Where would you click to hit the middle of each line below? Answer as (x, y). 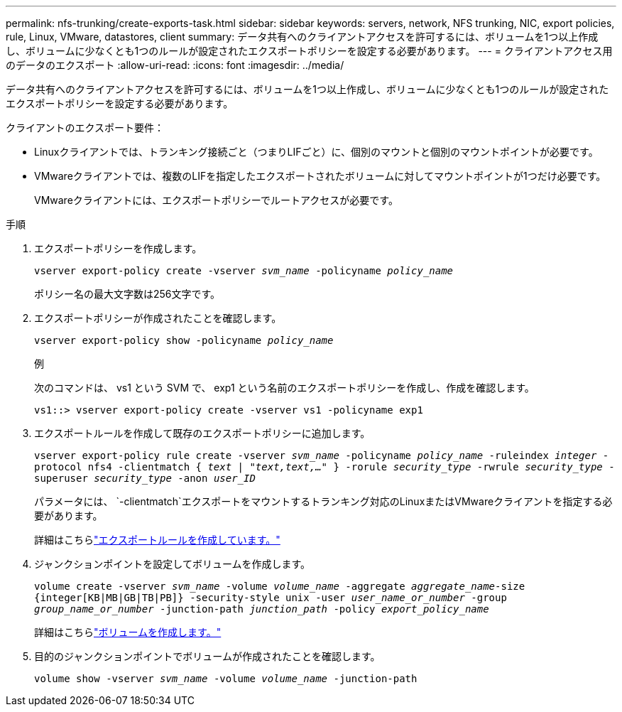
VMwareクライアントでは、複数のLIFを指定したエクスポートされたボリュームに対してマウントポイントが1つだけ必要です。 (320, 176)
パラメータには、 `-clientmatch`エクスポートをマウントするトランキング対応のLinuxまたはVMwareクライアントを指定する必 (323, 501)
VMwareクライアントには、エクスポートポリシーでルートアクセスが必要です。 (216, 200)
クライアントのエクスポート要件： (85, 128)
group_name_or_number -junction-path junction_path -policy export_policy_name (262, 609)
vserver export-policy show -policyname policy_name (184, 340)
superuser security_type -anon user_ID (145, 478)
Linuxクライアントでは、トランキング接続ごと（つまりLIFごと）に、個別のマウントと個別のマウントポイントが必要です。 (316, 152)
